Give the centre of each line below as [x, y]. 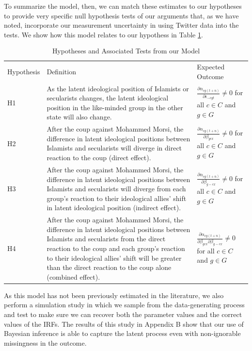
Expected [211, 67]
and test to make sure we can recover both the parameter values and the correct [123, 314]
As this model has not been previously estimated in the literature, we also [114, 295]
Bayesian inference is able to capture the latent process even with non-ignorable [122, 333]
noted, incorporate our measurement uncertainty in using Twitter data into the [121, 25]
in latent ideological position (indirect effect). [114, 208]
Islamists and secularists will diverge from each [116, 189]
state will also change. [79, 117]
